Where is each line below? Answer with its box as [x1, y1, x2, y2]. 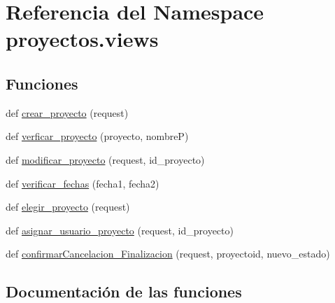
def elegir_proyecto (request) [6, 199, 130, 214]
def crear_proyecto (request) [6, 105, 129, 120]
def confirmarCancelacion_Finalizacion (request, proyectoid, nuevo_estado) [6, 246, 330, 261]
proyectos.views [6, 24, 159, 53]
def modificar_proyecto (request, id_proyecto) [6, 152, 205, 167]
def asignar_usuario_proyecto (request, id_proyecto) [6, 223, 234, 237]
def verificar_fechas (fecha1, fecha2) [6, 176, 159, 190]
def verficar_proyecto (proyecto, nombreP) [6, 129, 189, 143]
